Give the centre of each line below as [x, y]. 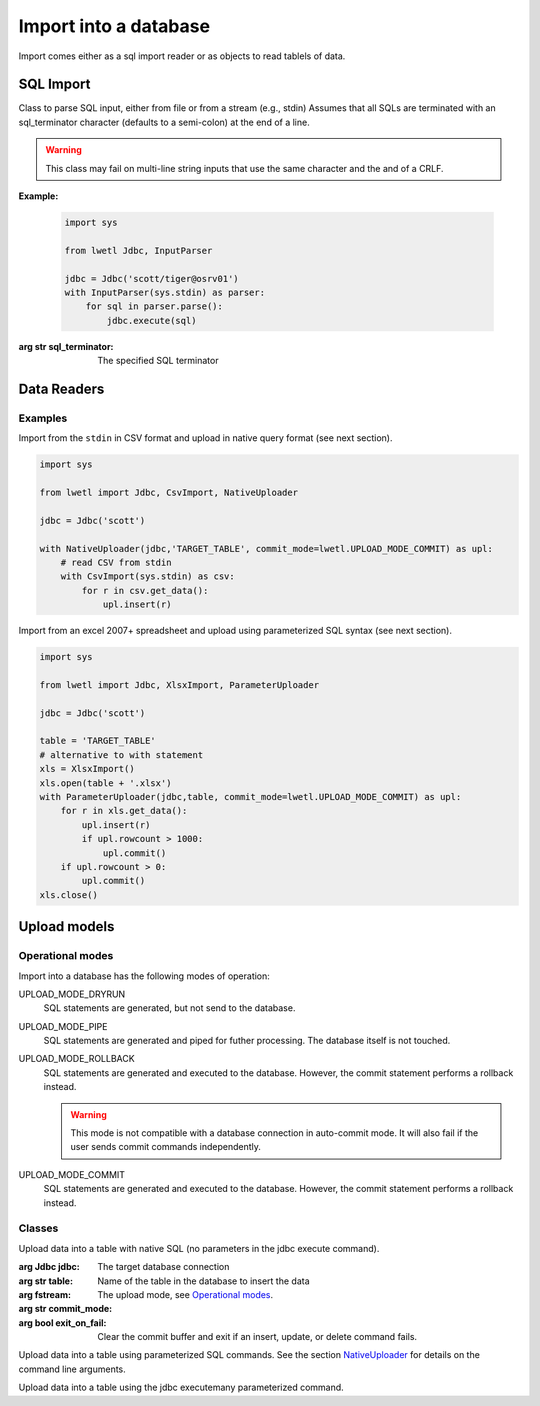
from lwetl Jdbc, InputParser [138, 250]
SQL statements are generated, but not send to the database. [169, 1008]
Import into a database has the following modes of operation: [144, 976]
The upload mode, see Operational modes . [185, 1294]
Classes [38, 1228]
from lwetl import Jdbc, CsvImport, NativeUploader [169, 493]
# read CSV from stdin [116, 562]
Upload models [66, 926]
